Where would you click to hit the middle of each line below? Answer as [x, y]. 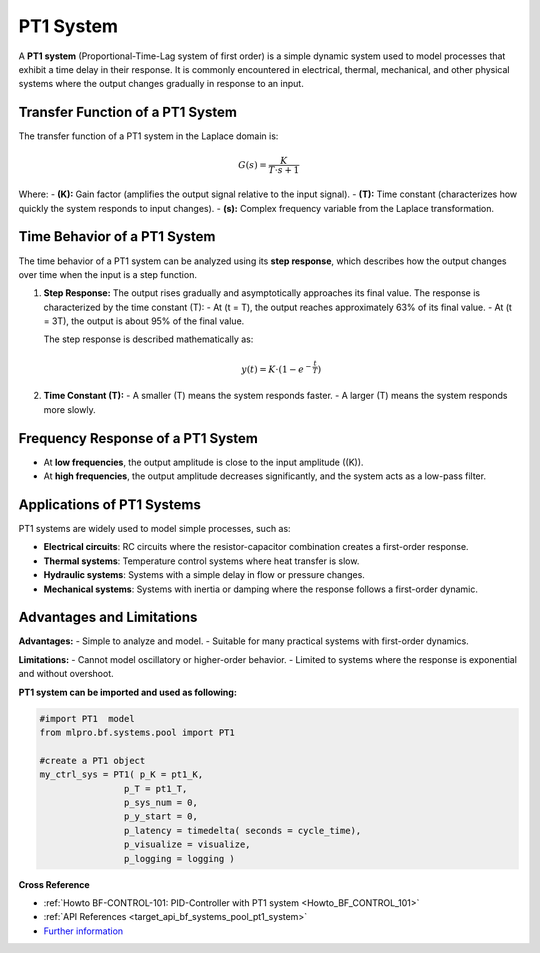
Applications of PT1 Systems [110, 504]
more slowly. [69, 409]
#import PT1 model [87, 718]
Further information [83, 931]
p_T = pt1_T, [155, 788]
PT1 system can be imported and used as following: [127, 692]
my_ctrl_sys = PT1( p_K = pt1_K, [121, 774]
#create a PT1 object [92, 760]
